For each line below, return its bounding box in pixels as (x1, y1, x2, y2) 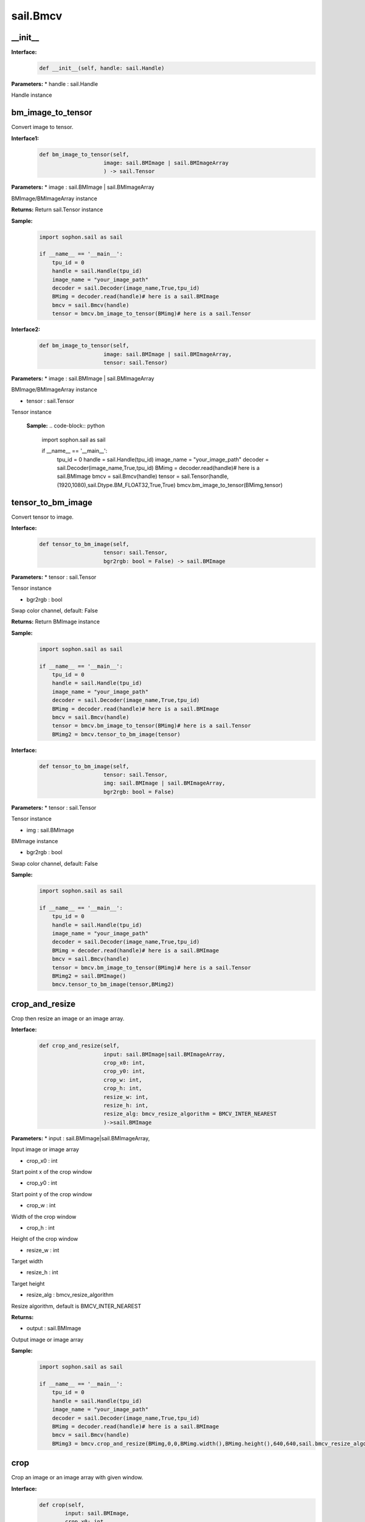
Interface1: (11, 135, 40, 142)
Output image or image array (11, 1336, 84, 1343)
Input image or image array (11, 1146, 79, 1153)
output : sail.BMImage (26, 1325, 82, 1332)
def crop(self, (39, 1501, 85, 1508)
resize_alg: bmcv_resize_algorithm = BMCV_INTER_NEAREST (103, 1110, 277, 1117)
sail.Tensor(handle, (181, 472, 229, 480)
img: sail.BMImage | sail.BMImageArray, (103, 780, 226, 787)
